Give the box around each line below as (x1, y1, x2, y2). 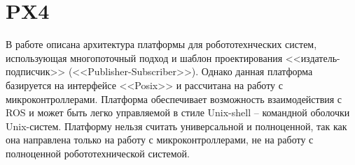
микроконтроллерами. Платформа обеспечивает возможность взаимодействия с (6, 91, 342, 106)
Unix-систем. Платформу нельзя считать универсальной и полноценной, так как (6, 118, 347, 133)
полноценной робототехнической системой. (6, 146, 190, 160)
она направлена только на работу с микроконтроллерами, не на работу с (6, 132, 314, 147)
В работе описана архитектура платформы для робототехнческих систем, (6, 37, 317, 52)
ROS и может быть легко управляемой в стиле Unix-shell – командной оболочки (6, 105, 350, 120)
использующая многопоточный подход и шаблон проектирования (6, 50, 283, 65)
